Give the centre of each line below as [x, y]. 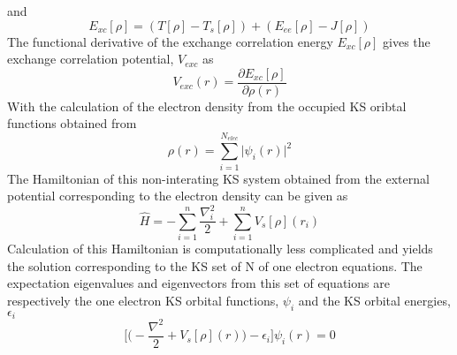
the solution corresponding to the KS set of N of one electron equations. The [215, 265]
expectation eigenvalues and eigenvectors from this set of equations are [198, 283]
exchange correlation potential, [91, 59]
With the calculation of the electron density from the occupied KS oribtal [207, 106]
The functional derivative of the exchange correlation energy [170, 41]
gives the [407, 41]
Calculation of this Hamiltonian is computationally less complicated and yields [220, 249]
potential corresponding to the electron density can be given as [178, 196]
